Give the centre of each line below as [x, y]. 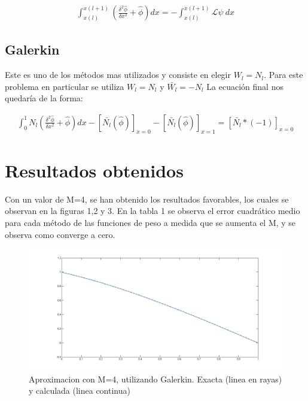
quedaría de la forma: [44, 98]
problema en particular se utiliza [65, 86]
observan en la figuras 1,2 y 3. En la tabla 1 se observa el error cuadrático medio [153, 211]
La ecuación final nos [245, 86]
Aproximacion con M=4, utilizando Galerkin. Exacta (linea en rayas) [155, 379]
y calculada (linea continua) [80, 391]
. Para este [283, 75]
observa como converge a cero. [60, 234]
